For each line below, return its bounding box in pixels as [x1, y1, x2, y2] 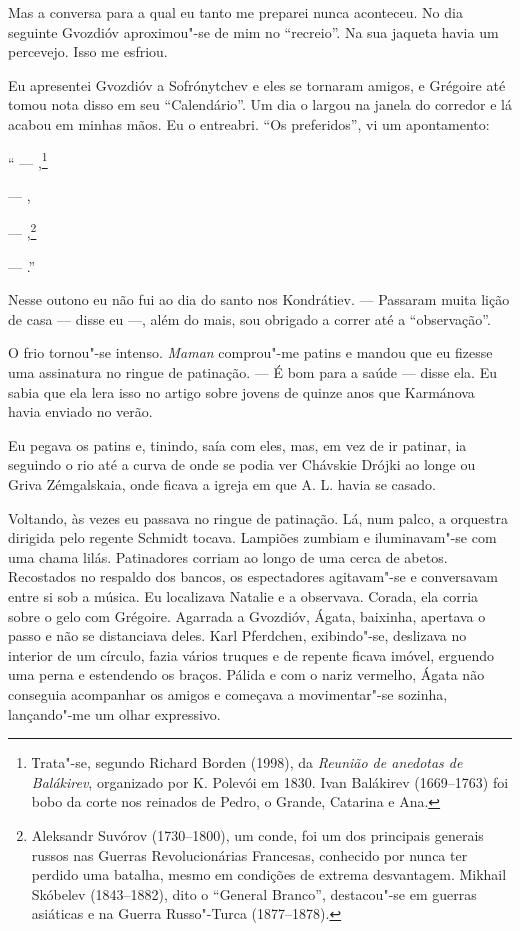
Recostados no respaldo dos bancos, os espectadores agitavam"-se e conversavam [8, 566, 498, 587]
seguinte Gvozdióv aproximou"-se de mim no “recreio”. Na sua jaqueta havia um [8, 21, 499, 42]
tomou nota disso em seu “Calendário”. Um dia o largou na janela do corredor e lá [8, 94, 513, 115]
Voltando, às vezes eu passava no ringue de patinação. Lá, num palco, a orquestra [8, 507, 509, 528]
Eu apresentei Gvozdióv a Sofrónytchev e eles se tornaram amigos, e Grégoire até [8, 74, 506, 95]
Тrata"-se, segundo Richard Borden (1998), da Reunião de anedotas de [31, 752, 463, 773]
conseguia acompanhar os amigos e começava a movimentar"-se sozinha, [8, 683, 448, 704]
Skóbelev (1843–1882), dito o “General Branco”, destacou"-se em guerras [31, 883, 477, 904]
